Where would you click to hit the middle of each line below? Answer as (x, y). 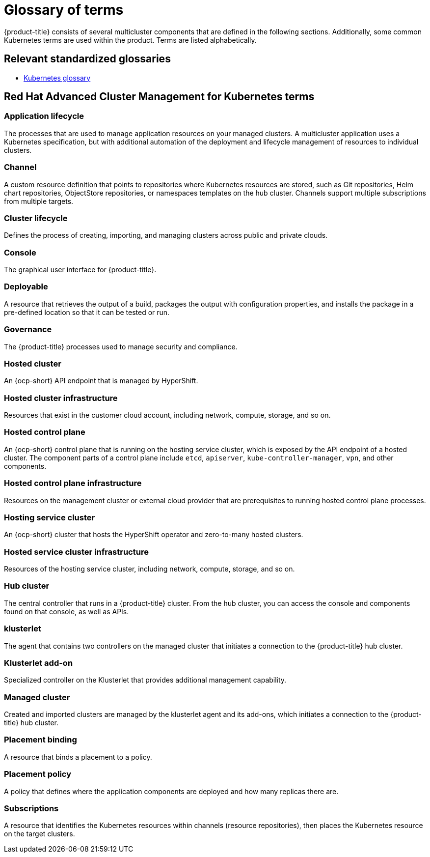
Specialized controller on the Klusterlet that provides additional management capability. (145, 680)
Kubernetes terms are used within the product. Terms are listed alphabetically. (130, 40)
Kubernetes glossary (57, 78)
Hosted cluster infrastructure (61, 398)
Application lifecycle (44, 116)
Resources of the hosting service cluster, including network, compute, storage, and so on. (149, 569)
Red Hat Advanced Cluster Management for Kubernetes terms (159, 97)
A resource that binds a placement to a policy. (78, 757)
